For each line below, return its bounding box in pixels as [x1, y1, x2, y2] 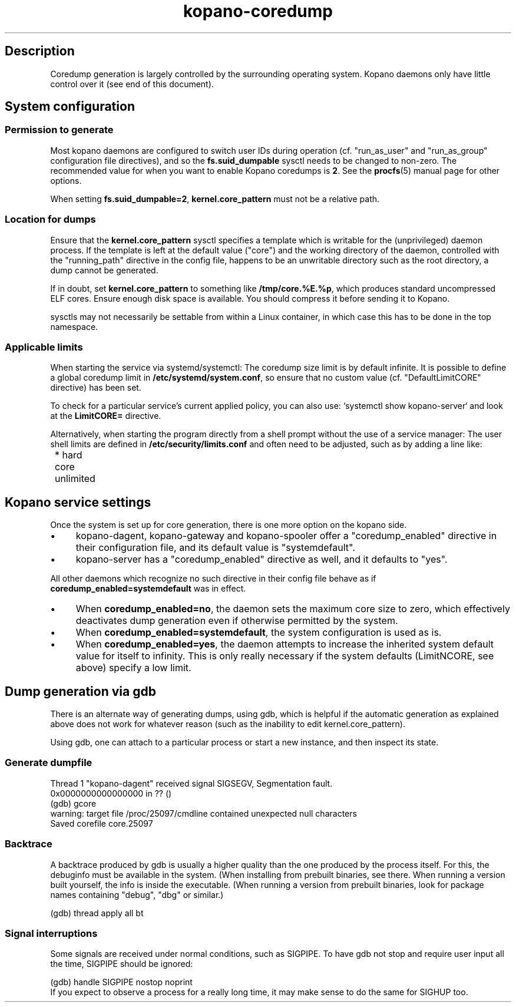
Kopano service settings [5, 494, 151, 510]
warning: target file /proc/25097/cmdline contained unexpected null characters [50, 808, 357, 818]
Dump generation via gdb [5, 684, 156, 699]
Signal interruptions [5, 927, 98, 939]
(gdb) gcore [50, 798, 97, 808]
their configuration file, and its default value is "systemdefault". [75, 542, 355, 554]
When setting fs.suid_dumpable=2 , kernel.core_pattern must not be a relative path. [50, 193, 380, 204]
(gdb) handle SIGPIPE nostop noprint [50, 977, 193, 988]
